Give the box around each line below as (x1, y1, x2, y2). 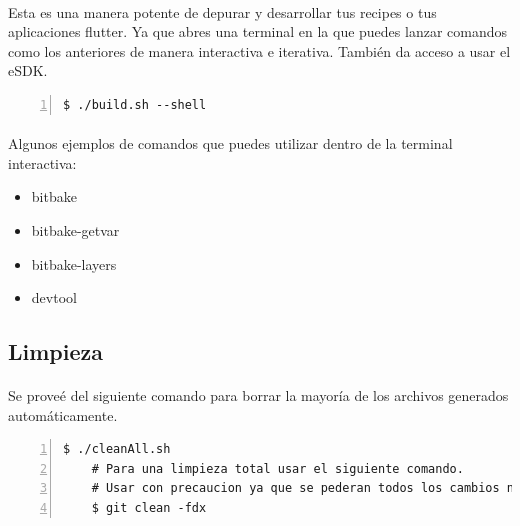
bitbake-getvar (31, 219, 120, 240)
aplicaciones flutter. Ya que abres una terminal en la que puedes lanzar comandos (8, 21, 508, 42)
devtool (31, 287, 77, 308)
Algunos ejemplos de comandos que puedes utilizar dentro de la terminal (8, 133, 453, 154)
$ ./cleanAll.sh (63, 442, 171, 457)
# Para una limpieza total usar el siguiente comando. (91, 461, 464, 476)
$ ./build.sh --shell (63, 97, 207, 112)
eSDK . (8, 60, 48, 81)
